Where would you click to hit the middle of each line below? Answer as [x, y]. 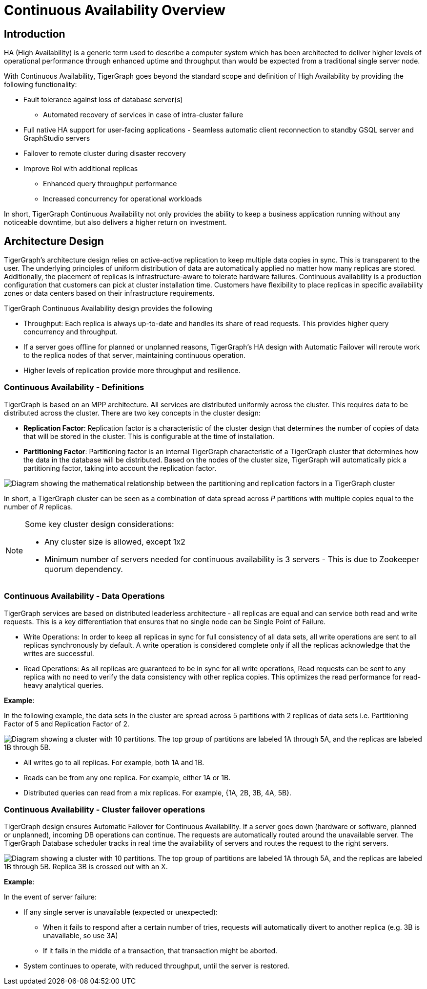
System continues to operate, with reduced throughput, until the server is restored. [157, 966]
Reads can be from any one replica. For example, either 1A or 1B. [127, 777]
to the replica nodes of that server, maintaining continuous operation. [135, 355]
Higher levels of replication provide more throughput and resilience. [132, 371]
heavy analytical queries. [64, 685]
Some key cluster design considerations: [100, 524]
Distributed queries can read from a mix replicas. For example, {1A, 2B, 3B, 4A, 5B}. [158, 792]
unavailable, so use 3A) [81, 936]
